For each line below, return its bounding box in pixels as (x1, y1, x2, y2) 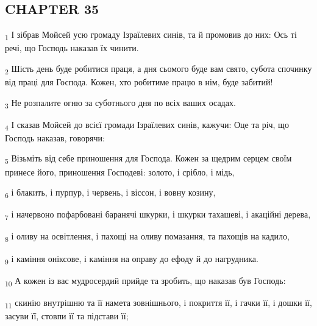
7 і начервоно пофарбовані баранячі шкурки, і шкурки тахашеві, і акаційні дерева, (5, 208, 311, 222)
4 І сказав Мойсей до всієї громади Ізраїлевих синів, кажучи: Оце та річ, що (5, 118, 289, 132)
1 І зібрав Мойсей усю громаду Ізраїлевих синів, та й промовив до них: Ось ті (5, 28, 297, 42)
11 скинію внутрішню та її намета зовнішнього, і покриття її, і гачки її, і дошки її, (5, 296, 312, 310)
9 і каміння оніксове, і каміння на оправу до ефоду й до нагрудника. (5, 252, 258, 266)
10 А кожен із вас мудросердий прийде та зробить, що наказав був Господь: (5, 274, 286, 288)
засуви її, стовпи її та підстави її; (5, 309, 129, 322)
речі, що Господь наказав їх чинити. (5, 41, 139, 54)
